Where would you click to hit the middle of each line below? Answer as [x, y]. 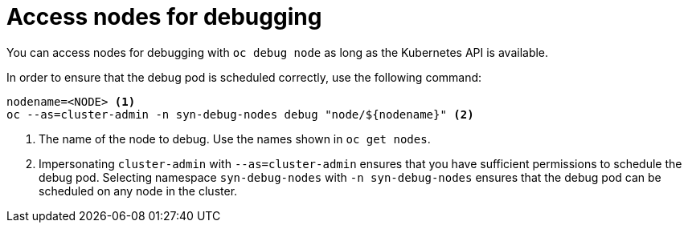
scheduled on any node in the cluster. [138, 191]
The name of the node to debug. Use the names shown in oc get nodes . [235, 139]
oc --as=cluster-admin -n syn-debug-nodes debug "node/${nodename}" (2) [240, 114]
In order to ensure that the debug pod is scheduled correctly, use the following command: [244, 77]
